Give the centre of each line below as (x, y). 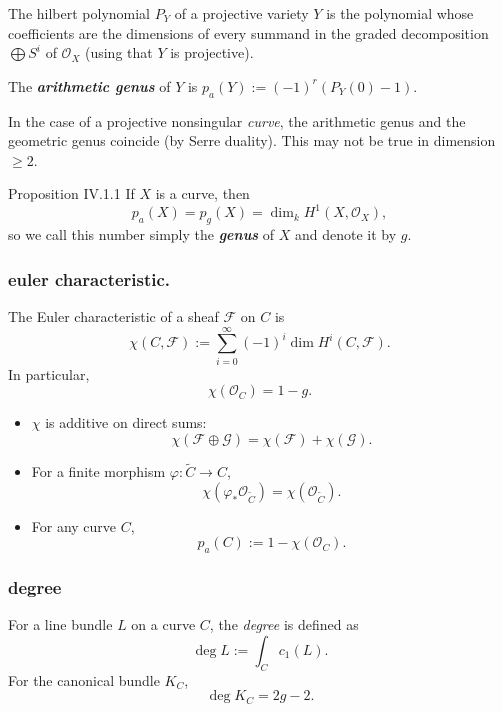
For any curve (74, 525)
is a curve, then (202, 193)
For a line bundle (60, 624)
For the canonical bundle (84, 679)
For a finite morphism (98, 471)
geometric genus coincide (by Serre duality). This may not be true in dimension (252, 140)
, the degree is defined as (284, 624)
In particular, (49, 373)
